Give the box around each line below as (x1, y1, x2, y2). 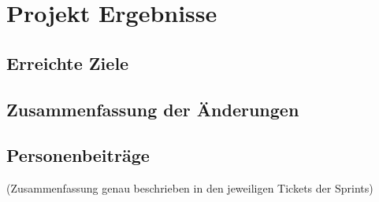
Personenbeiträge (6, 143, 150, 167)
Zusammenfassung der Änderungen (6, 97, 299, 121)
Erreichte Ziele (6, 50, 129, 75)
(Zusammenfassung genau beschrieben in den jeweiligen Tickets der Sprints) (6, 180, 373, 196)
